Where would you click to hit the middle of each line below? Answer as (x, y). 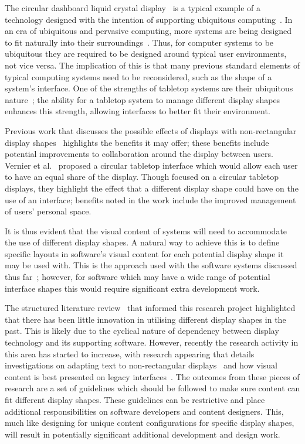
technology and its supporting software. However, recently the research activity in (152, 342)
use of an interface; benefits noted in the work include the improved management (150, 199)
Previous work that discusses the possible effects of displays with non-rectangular (151, 130)
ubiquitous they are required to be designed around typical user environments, (146, 54)
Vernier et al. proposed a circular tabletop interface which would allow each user (151, 165)
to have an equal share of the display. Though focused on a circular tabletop (142, 177)
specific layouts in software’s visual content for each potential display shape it (144, 253)
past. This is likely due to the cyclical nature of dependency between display (142, 331)
